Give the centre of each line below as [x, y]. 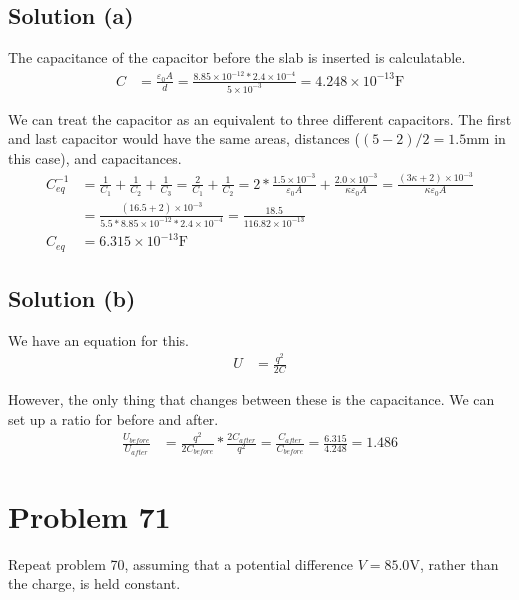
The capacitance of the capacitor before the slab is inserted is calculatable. [237, 57]
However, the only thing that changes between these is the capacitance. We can [251, 399]
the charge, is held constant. [94, 583]
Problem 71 [89, 515]
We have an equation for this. [98, 339]
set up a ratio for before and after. [113, 418]
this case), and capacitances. [95, 157]
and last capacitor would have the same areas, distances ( [184, 138]
